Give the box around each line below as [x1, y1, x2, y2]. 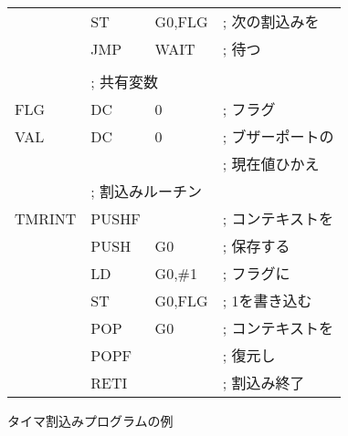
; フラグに [222, 263, 290, 284]
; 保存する [222, 235, 290, 256]
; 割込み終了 [222, 372, 305, 393]
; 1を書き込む [222, 290, 312, 311]
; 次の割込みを [222, 11, 320, 32]
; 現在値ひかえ [222, 153, 320, 174]
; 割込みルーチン [90, 181, 203, 202]
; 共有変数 [90, 71, 159, 92]
